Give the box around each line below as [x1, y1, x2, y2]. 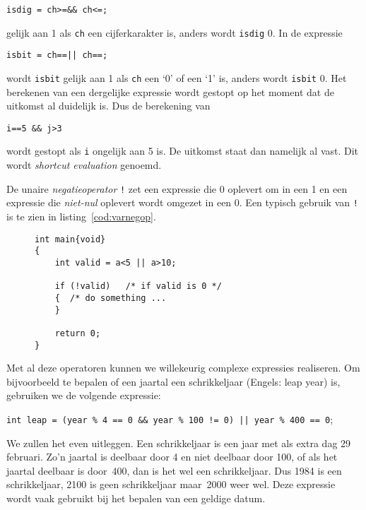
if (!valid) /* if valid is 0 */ [54, 281, 222, 292]
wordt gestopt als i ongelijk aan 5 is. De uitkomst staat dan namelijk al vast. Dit [6, 143, 359, 158]
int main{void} [35, 234, 106, 244]
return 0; [54, 328, 101, 338]
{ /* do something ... [54, 292, 167, 303]
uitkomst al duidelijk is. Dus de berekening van [6, 98, 211, 113]
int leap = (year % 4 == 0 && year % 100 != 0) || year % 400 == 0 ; [6, 411, 333, 426]
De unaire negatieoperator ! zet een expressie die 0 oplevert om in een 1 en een [6, 181, 348, 196]
